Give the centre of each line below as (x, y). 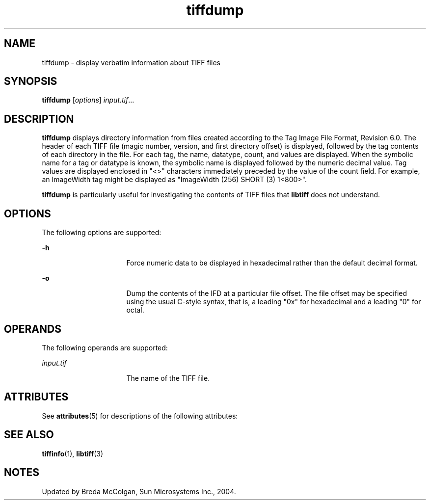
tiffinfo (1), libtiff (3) (73, 453)
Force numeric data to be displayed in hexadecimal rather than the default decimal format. (272, 263)
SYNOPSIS (31, 81)
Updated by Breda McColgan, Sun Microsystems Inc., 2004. (139, 491)
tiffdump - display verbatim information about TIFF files (131, 62)
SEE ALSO (29, 435)
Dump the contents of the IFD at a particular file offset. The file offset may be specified (267, 293)
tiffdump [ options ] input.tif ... (88, 100)
